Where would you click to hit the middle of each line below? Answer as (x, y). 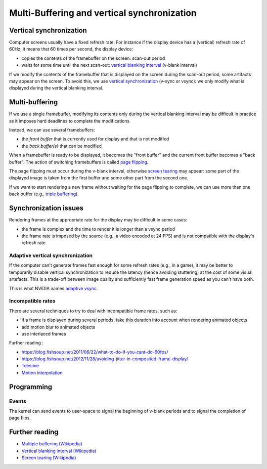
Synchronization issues (46, 208)
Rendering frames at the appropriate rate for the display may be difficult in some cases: (98, 220)
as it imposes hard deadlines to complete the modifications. (70, 121)
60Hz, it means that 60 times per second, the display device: (71, 49)
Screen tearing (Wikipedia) (49, 458)
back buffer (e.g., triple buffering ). (44, 194)
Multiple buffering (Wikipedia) (52, 444)
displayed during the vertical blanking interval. (56, 88)
